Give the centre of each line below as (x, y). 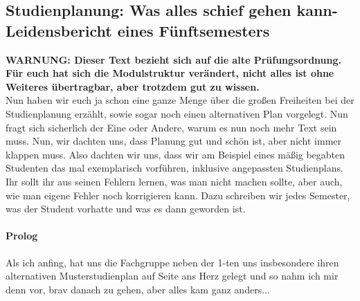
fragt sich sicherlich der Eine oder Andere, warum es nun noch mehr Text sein (171, 127)
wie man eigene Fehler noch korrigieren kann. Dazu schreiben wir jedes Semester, (178, 195)
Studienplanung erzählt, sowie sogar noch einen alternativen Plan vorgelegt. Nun (177, 113)
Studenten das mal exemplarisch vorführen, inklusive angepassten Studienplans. (174, 168)
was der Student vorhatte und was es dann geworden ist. (126, 209)
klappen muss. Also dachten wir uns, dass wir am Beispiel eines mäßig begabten (175, 154)
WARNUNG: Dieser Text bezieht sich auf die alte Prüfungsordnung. (174, 59)
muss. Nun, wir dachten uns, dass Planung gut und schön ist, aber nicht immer (174, 141)
